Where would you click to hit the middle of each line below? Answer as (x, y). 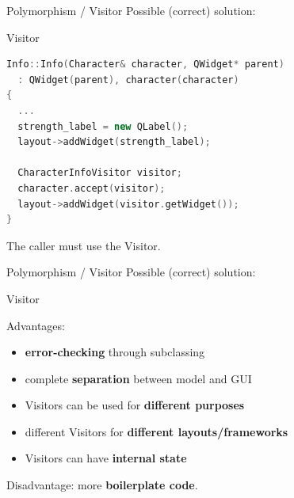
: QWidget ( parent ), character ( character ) (128, 80)
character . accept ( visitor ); (92, 188)
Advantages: (36, 325)
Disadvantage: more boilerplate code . (102, 485)
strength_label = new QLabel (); (103, 126)
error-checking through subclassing (115, 352)
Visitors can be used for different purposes (135, 405)
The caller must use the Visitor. (84, 245)
